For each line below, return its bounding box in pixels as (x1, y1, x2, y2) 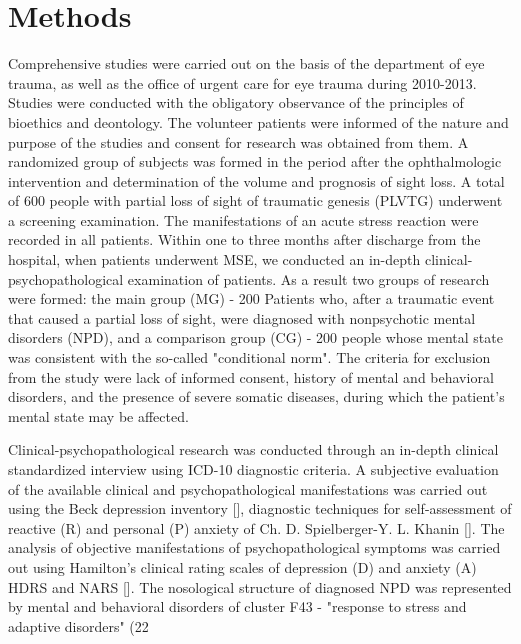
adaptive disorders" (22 (8, 615, 149, 636)
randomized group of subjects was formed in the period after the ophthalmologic (8, 151, 502, 172)
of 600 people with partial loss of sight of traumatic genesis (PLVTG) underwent (8, 190, 503, 211)
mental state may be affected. (8, 405, 189, 426)
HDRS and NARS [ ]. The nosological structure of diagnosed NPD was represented (8, 576, 512, 597)
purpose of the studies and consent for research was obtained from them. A (8, 131, 469, 152)
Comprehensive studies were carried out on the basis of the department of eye (8, 53, 485, 74)
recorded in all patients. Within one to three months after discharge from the (8, 229, 481, 250)
